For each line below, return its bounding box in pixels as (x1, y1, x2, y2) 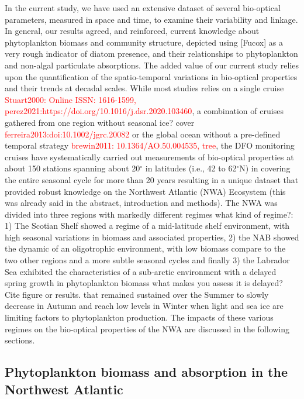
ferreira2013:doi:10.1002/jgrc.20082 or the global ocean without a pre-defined (5, 128, 281, 140)
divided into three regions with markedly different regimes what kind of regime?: (5, 208, 293, 220)
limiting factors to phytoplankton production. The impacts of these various (5, 311, 274, 324)
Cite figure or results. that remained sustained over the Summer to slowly (5, 288, 269, 300)
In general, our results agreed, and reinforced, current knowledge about (5, 25, 260, 37)
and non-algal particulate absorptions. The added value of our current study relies (5, 59, 299, 71)
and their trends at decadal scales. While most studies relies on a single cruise (5, 82, 284, 94)
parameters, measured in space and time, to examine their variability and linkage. (5, 13, 298, 25)
